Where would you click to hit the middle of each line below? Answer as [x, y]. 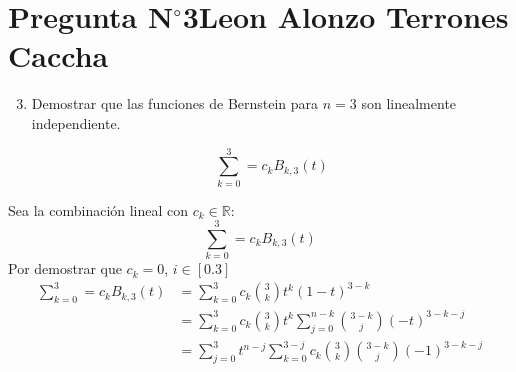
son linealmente [409, 103]
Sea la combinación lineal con [98, 209]
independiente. [76, 122]
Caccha [58, 55]
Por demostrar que [65, 268]
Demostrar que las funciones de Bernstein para [175, 103]
